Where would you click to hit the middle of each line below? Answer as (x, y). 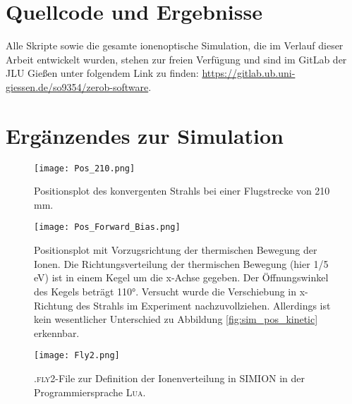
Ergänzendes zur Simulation (145, 135)
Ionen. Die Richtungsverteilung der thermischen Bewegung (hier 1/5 (181, 263)
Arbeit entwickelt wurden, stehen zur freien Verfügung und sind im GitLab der (176, 59)
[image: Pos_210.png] (85, 168)
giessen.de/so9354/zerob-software (77, 86)
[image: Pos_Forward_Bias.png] (107, 227)
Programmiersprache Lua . (90, 392)
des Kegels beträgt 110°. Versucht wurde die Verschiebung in (165, 291)
